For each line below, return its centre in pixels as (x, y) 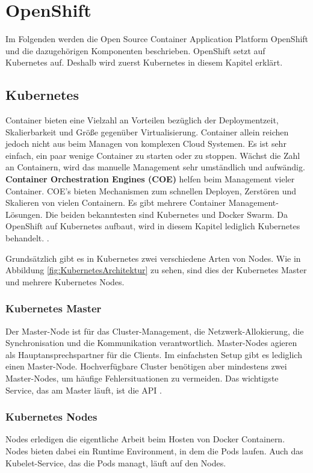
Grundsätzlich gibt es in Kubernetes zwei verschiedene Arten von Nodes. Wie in (153, 258)
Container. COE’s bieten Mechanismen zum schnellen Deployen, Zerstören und (151, 190)
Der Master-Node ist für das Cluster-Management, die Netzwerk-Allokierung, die (155, 331)
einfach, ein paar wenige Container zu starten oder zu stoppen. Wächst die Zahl (153, 155)
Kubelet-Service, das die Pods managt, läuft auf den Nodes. (116, 462)
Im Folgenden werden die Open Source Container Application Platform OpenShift (157, 39)
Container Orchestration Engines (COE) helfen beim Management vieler (150, 179)
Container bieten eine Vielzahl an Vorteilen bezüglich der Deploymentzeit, (142, 120)
